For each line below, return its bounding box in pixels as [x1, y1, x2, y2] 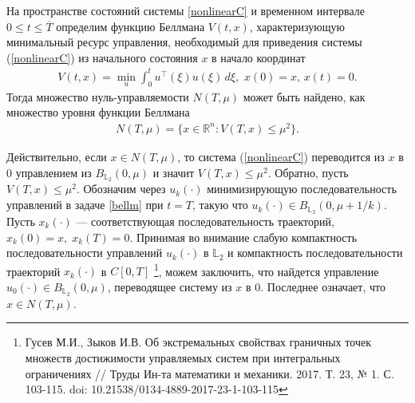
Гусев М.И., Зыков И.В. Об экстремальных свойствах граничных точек [25, 334, 371, 350]
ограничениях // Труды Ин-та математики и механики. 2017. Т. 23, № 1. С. [25, 365, 394, 381]
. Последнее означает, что [260, 278, 385, 294]
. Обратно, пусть [267, 164, 349, 180]
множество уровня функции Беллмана [6, 104, 190, 121]
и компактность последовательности [227, 244, 403, 261]
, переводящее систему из [107, 278, 232, 294]
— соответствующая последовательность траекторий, [76, 212, 334, 229]
